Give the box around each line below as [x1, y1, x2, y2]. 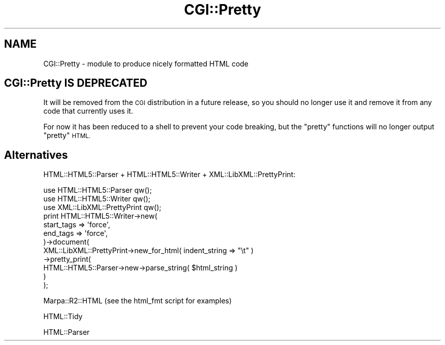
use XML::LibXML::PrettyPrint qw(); [43, 203, 162, 212]
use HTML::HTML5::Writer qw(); [43, 194, 150, 203]
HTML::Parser [43, 328, 90, 337]
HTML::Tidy [43, 312, 83, 321]
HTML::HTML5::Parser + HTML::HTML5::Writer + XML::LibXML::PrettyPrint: [43, 170, 296, 179]
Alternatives [4, 148, 68, 161]
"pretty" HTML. [43, 131, 91, 140]
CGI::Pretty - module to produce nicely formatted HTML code [43, 59, 249, 68]
